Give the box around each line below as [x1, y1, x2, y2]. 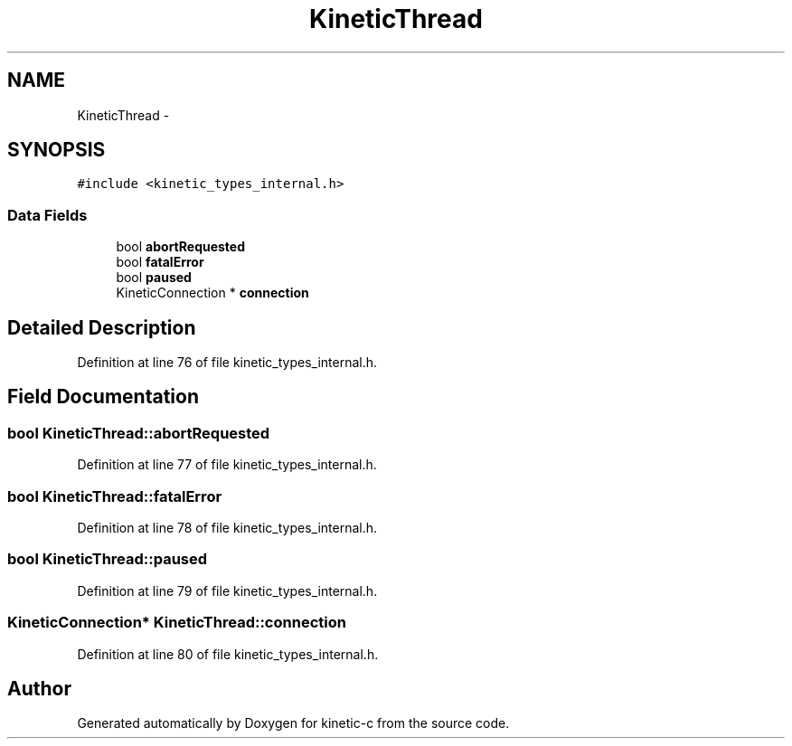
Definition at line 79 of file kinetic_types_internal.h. [77, 582, 378, 599]
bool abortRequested [116, 239, 246, 255]
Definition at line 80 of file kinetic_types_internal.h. [77, 646, 379, 662]
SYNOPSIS [7, 138, 106, 162]
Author [7, 676, 71, 700]
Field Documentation [7, 385, 199, 409]
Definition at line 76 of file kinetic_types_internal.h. [77, 354, 378, 371]
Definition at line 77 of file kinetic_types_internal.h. [77, 457, 377, 473]
